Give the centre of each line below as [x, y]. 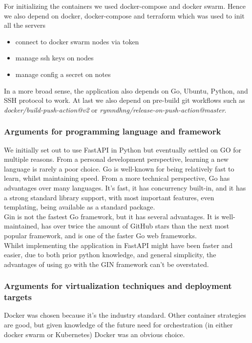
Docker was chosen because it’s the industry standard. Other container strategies [125, 315]
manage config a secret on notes [63, 74]
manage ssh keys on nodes [54, 58]
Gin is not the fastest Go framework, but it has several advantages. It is [112, 216]
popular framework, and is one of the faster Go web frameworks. [100, 235]
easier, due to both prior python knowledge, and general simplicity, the [110, 255]
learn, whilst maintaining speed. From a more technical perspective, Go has [117, 178]
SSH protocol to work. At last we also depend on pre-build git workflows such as [125, 100]
